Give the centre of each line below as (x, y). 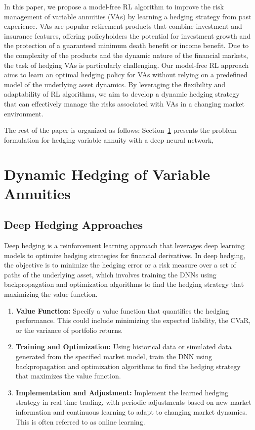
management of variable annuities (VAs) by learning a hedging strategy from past (128, 16)
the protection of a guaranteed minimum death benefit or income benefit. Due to (126, 45)
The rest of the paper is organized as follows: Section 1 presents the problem (120, 130)
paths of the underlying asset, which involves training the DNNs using (110, 274)
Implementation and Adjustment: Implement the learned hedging (122, 392)
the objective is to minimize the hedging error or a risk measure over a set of (120, 265)
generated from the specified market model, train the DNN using (114, 356)
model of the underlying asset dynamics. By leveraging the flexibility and (115, 84)
